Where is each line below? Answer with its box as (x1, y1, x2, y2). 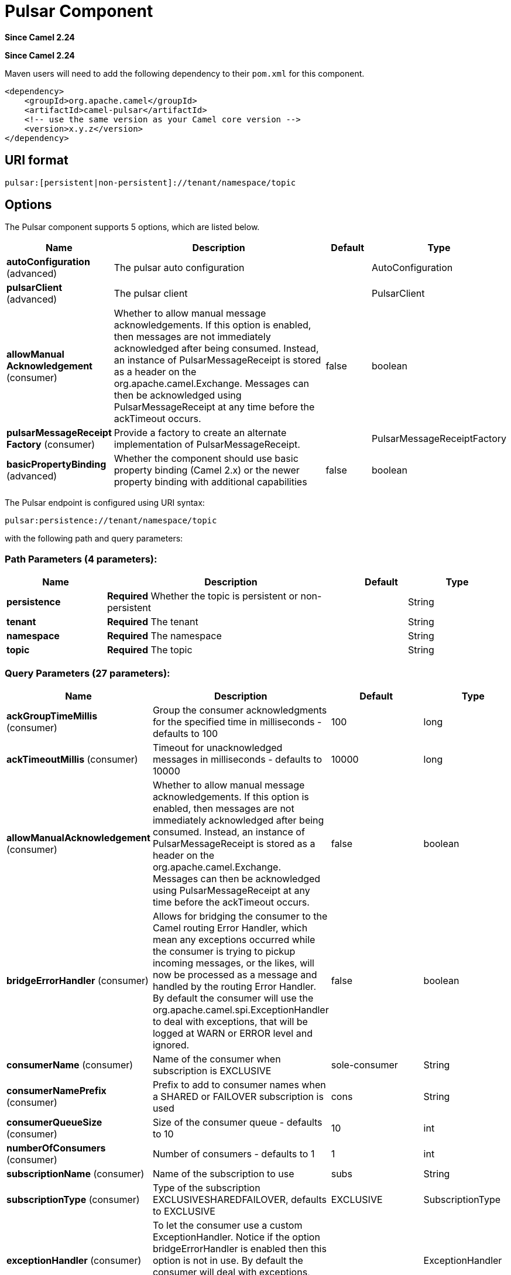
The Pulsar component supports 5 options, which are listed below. (5, 222, 260, 232)
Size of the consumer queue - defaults (152, 1116, 323, 1128)
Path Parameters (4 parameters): (5, 553, 157, 565)
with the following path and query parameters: (5, 533, 183, 544)
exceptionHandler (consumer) (6, 1254, 142, 1266)
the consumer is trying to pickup (152, 945, 296, 957)
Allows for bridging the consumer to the (152, 910, 328, 922)
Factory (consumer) (6, 438, 95, 451)
